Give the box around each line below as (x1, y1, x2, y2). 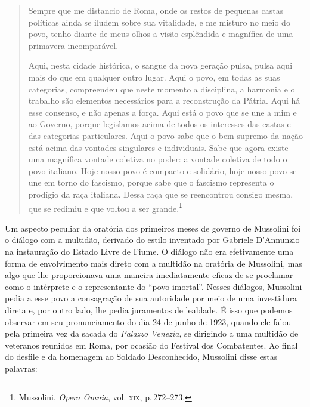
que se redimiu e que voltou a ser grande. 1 (28, 200, 182, 214)
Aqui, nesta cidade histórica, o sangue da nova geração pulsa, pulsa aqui (28, 59, 293, 72)
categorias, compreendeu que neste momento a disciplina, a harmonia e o (28, 82, 295, 95)
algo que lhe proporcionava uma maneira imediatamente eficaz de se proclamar (5, 269, 293, 281)
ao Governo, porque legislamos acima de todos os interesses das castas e (28, 118, 291, 130)
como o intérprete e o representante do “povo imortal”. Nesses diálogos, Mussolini (5, 280, 302, 292)
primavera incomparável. (28, 39, 119, 51)
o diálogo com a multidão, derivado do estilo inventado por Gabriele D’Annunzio (5, 233, 300, 246)
